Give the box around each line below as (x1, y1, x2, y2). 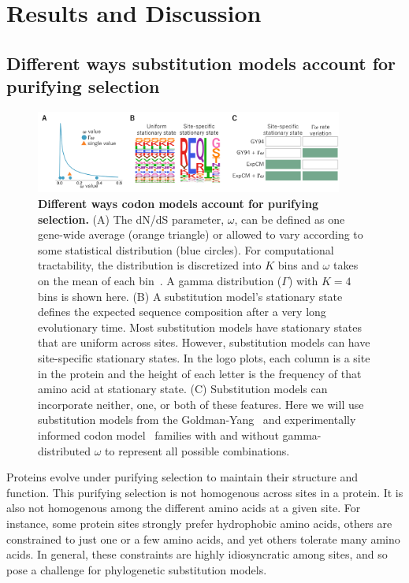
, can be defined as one (234, 210, 345, 227)
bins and (277, 257, 319, 273)
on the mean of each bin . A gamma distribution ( (38, 273, 282, 288)
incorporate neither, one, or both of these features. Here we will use (38, 395, 364, 412)
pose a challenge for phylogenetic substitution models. (6, 561, 267, 577)
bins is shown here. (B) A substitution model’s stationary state (38, 288, 343, 304)
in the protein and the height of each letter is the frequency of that (38, 365, 362, 381)
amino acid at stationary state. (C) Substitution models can (38, 381, 328, 397)
